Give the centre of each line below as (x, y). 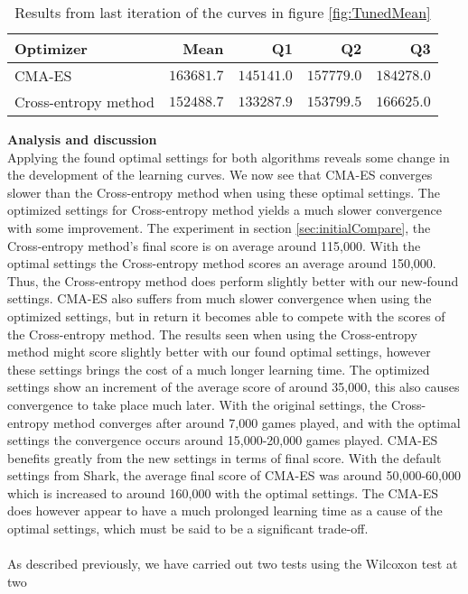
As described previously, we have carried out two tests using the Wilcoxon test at (233, 564)
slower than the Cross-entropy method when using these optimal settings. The (224, 192)
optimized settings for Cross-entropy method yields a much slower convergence (225, 210)
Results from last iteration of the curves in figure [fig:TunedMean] (223, 12)
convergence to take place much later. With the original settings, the (197, 404)
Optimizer (51, 48)
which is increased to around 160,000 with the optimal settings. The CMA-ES (223, 492)
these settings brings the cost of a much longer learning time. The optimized (219, 369)
